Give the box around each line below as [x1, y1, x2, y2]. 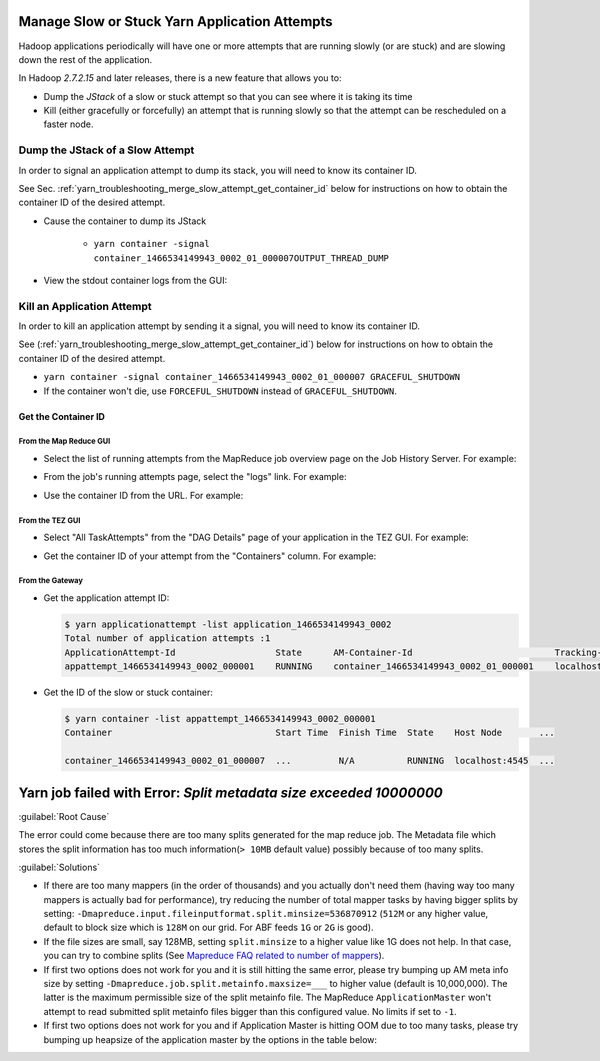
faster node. [43, 118, 94, 130]
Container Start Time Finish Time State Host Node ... [64, 727, 555, 739]
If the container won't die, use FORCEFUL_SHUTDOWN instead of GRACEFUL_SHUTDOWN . [43, 385, 397, 397]
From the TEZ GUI [18, 515, 81, 525]
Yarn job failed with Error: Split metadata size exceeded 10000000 [18, 784, 444, 801]
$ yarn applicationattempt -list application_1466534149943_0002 [64, 618, 392, 630]
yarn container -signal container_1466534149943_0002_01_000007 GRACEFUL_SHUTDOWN [43, 371, 460, 383]
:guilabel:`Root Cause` [18, 810, 110, 822]
